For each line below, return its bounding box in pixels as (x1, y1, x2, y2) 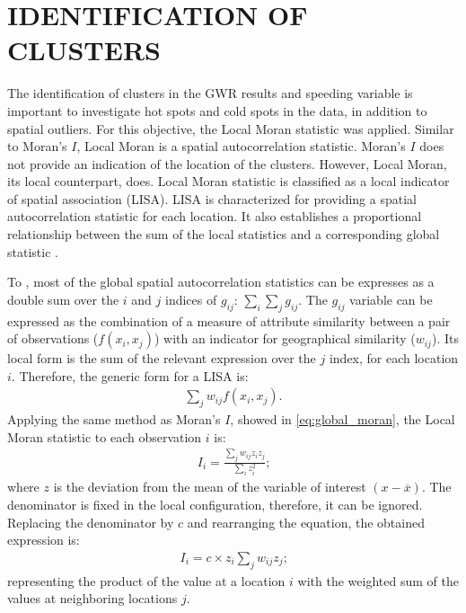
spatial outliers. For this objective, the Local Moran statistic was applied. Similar (7, 119, 454, 138)
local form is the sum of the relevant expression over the (7, 349, 316, 368)
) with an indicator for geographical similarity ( (154, 329, 416, 348)
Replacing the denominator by (7, 512, 174, 531)
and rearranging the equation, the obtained (187, 512, 425, 531)
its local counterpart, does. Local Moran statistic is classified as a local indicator (7, 172, 450, 191)
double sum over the (7, 289, 119, 308)
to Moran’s (7, 137, 67, 155)
